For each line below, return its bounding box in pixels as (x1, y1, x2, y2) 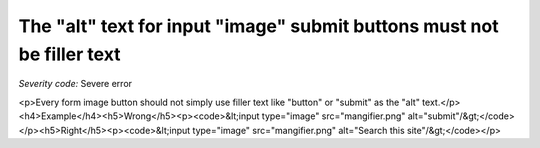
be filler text (18, 43, 121, 65)
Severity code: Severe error (18, 78, 133, 90)
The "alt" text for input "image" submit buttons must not (18, 15, 499, 37)
